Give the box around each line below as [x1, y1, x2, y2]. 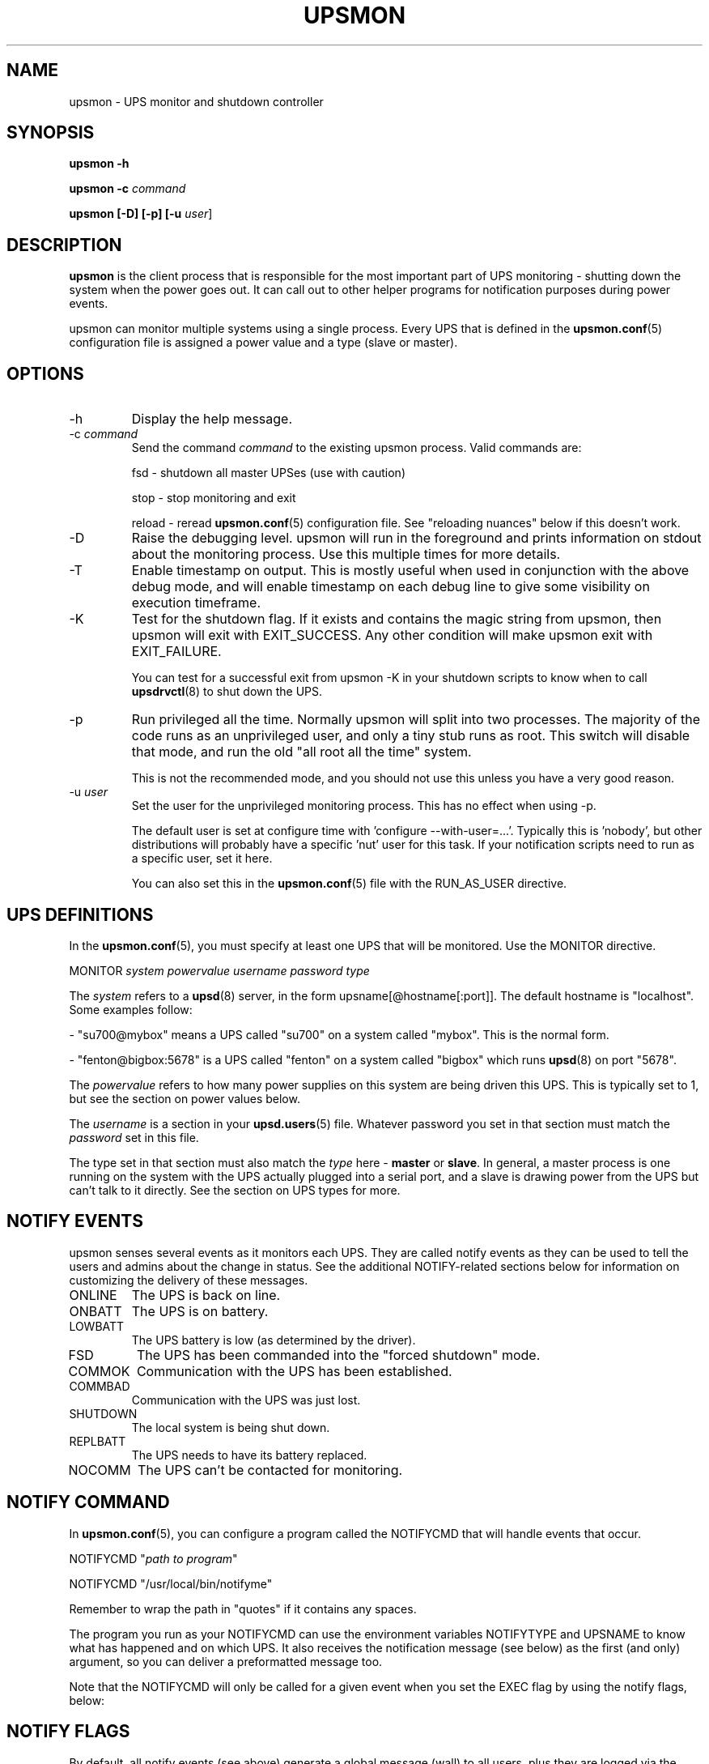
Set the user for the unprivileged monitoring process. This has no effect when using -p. [131, 799, 596, 813]
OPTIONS [6, 363, 84, 384]
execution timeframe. [131, 594, 261, 611]
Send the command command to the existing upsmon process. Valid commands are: [131, 441, 582, 455]
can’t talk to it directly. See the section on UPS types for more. [69, 1182, 401, 1197]
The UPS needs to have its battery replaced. [131, 1447, 367, 1462]
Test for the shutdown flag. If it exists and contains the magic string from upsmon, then [131, 611, 662, 628]
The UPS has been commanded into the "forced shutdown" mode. [136, 1346, 541, 1363]
